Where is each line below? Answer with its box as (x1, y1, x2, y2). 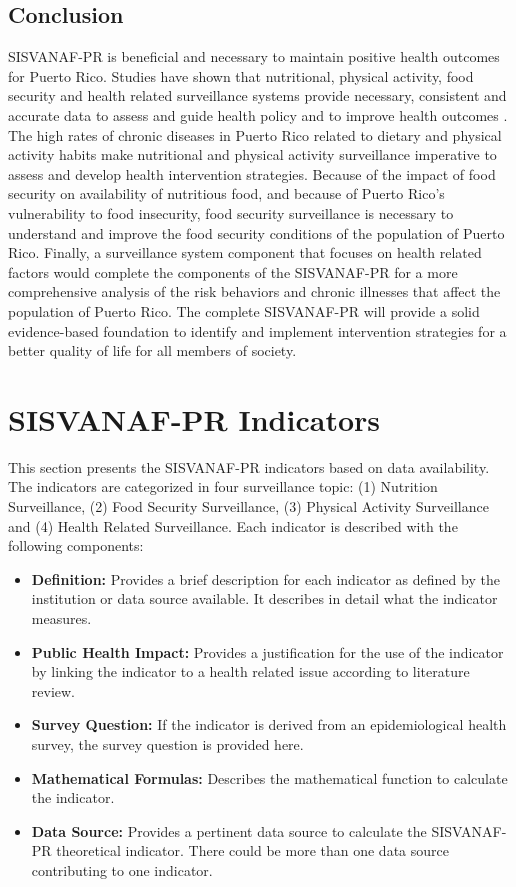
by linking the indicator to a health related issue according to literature (31, 661, 470, 682)
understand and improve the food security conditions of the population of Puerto (8, 222, 505, 243)
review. (31, 680, 76, 701)
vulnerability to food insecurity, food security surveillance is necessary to (8, 202, 454, 223)
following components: (8, 535, 144, 556)
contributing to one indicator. (31, 859, 213, 880)
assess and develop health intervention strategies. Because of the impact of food (8, 163, 496, 184)
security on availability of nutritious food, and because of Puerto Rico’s (8, 183, 445, 204)
